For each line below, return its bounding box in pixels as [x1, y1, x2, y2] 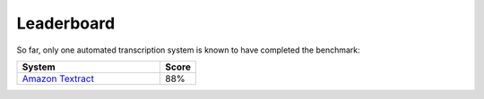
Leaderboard [16, 13, 116, 33]
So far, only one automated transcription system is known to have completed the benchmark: [16, 45, 360, 55]
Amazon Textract [22, 72, 94, 85]
